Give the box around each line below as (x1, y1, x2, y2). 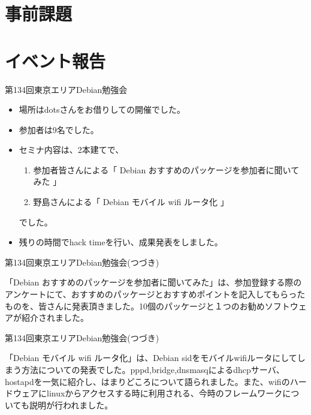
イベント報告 (5, 48, 106, 73)
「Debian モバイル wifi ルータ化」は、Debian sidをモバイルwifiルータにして (5, 351, 297, 364)
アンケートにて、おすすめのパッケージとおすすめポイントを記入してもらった (5, 288, 306, 300)
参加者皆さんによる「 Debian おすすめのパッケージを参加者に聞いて (33, 163, 300, 176)
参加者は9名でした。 (19, 123, 99, 136)
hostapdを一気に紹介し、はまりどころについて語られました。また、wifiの (5, 375, 290, 387)
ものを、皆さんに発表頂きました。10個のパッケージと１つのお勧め (5, 299, 265, 312)
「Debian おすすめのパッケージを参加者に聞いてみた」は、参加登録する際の (5, 276, 302, 288)
